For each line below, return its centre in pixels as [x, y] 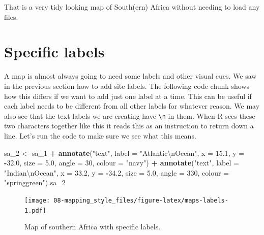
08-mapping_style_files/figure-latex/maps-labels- [141, 200]
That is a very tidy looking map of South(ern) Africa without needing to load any [132, 7]
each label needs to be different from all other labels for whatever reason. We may [132, 106]
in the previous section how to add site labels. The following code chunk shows [127, 86]
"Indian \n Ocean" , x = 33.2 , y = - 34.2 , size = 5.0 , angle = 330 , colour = [116, 172]
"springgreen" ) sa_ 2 [35, 182]
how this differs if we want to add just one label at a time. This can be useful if [128, 96]
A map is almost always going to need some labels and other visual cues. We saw [130, 76]
